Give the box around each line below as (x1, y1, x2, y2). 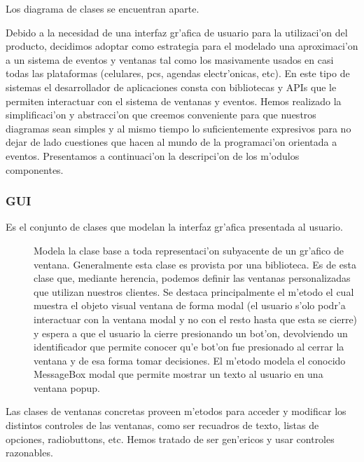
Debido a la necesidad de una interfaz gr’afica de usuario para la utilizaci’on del (6, 25, 348, 39)
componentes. (6, 162, 64, 177)
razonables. (6, 445, 53, 460)
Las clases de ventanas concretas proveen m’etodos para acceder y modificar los (6, 404, 346, 419)
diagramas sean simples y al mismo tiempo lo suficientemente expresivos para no (6, 121, 351, 135)
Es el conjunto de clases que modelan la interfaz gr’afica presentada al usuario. (6, 219, 343, 234)
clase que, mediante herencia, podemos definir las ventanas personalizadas (34, 271, 351, 285)
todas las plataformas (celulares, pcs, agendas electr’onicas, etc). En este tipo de (6, 66, 350, 81)
